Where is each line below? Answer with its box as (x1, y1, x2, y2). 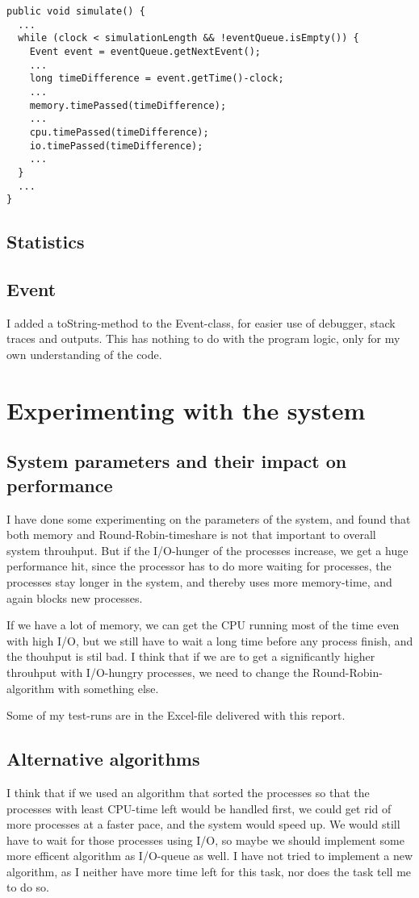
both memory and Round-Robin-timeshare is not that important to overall (6, 526, 376, 543)
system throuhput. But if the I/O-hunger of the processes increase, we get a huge (6, 541, 409, 558)
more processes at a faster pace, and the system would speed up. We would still (6, 816, 400, 833)
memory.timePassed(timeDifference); (29, 99, 227, 111)
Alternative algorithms (6, 746, 200, 771)
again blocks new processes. (6, 589, 143, 606)
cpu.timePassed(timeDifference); (29, 126, 209, 138)
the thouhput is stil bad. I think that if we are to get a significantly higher (6, 648, 375, 665)
